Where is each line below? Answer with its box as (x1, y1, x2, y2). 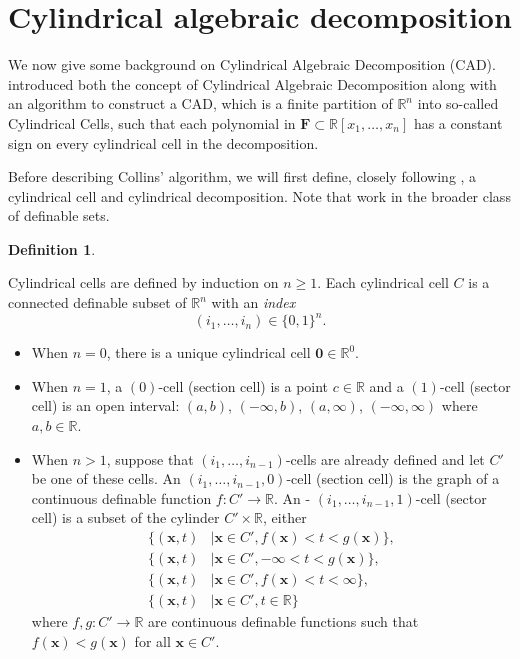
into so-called (417, 93, 499, 114)
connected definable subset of (8, 292, 187, 313)
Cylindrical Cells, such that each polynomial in (8, 112, 296, 133)
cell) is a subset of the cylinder (31, 507, 220, 528)
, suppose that (106, 448, 194, 469)
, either (263, 507, 307, 528)
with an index (211, 292, 296, 313)
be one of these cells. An (31, 468, 181, 489)
